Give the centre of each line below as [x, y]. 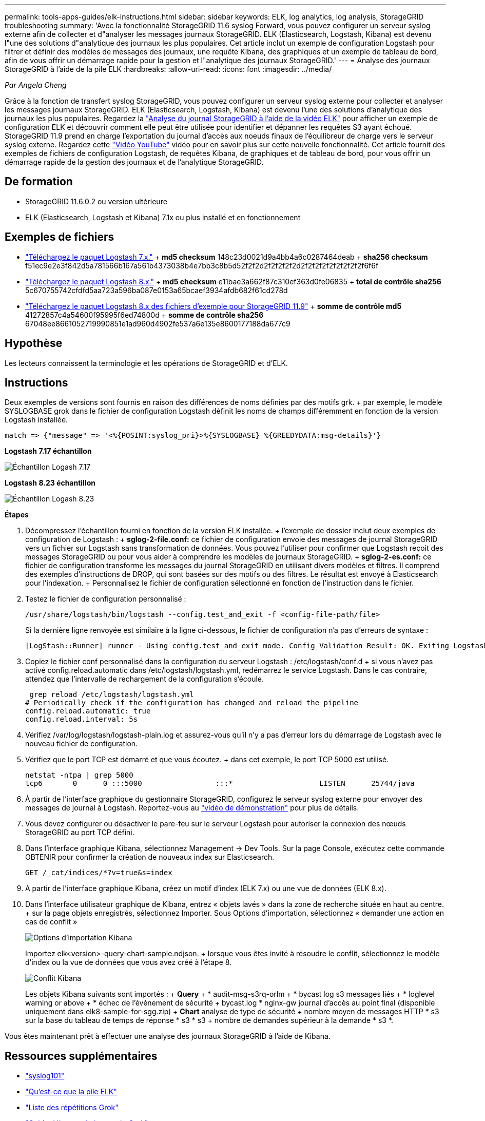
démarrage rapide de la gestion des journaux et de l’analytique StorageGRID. [134, 162]
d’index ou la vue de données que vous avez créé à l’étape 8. [129, 962]
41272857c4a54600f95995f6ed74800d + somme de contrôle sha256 [144, 315]
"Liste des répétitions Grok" [72, 1108]
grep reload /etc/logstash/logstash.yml [112, 695]
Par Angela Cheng [36, 85]
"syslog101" [45, 1076]
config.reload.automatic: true [88, 711]
